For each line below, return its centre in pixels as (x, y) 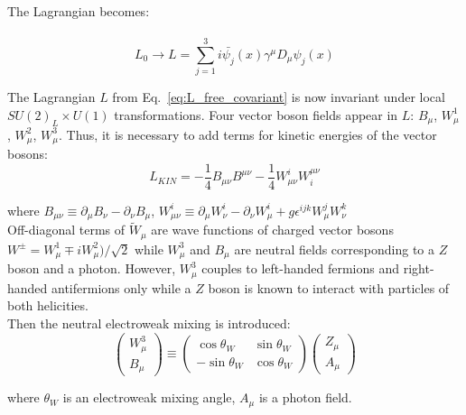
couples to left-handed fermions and (301, 268)
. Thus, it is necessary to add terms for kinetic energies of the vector (247, 134)
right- (419, 268)
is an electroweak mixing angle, (149, 397)
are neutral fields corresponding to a (334, 249)
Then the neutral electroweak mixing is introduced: (149, 323)
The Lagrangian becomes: (79, 11)
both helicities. (48, 305)
